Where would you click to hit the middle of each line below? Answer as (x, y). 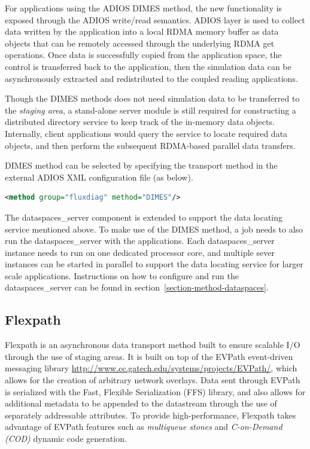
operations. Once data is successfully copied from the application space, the (143, 55)
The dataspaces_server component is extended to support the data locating (144, 217)
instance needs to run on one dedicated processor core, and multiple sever (140, 252)
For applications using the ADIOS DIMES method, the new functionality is (144, 8)
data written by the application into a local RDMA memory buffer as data (142, 31)
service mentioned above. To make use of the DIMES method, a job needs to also (154, 229)
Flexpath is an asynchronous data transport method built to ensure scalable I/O (153, 345)
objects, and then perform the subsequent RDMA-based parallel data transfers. (150, 145)
